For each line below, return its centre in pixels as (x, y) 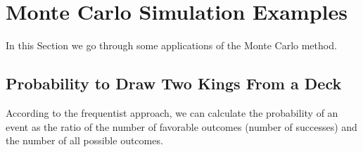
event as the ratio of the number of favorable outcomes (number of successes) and (181, 126)
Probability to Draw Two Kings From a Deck (174, 83)
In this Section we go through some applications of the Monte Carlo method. (171, 45)
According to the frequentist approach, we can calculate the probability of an (172, 112)
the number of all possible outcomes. (84, 140)
